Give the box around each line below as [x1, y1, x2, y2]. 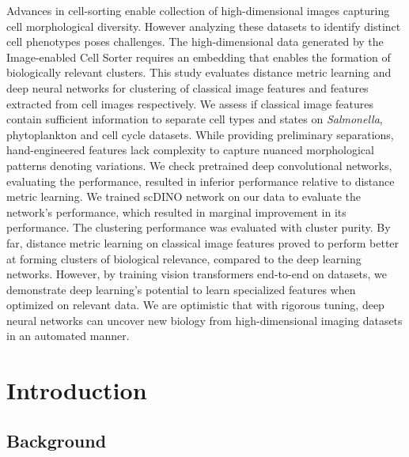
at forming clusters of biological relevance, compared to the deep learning [6, 250, 362, 266]
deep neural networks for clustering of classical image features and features [6, 79, 369, 96]
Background [6, 428, 107, 452]
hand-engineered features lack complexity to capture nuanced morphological [6, 142, 374, 158]
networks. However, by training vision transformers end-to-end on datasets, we [6, 266, 387, 282]
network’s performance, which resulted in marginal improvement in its [6, 203, 347, 220]
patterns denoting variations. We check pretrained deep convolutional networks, [6, 157, 392, 173]
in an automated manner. [6, 327, 130, 344]
